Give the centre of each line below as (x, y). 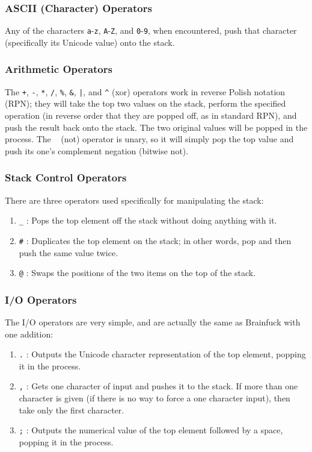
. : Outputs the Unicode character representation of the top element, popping (162, 354)
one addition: (29, 334)
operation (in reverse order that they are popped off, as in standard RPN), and (151, 115)
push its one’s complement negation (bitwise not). (97, 150)
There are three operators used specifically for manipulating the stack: (134, 200)
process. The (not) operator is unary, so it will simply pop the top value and (149, 139)
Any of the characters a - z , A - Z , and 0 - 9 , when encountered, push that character (151, 30)
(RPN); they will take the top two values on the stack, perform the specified (145, 103)
